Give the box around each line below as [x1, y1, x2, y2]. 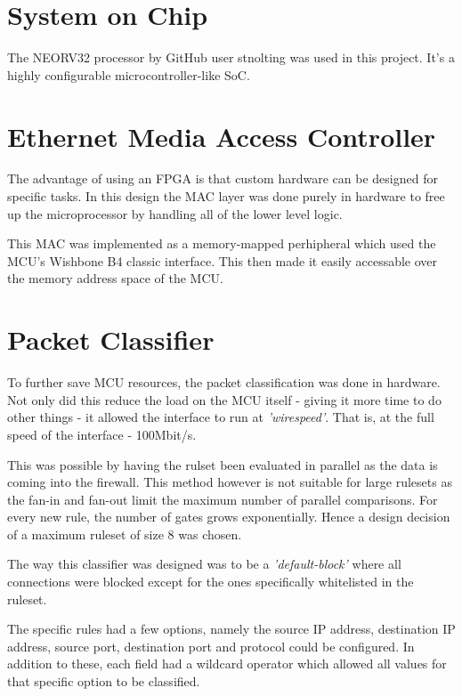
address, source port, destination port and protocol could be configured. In [7, 636, 415, 655]
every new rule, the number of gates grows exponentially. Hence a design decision [7, 507, 450, 526]
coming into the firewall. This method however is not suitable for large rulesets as [7, 473, 452, 491]
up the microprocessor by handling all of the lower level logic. [7, 204, 343, 223]
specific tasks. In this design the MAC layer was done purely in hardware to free [7, 187, 445, 206]
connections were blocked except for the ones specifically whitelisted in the [7, 572, 414, 591]
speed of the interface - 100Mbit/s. [7, 425, 197, 443]
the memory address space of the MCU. [7, 269, 223, 287]
